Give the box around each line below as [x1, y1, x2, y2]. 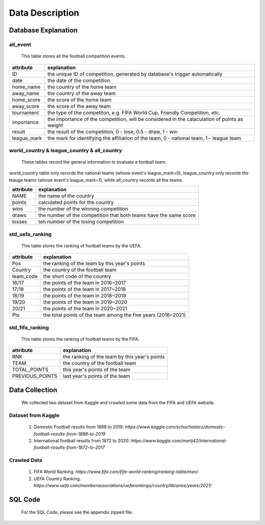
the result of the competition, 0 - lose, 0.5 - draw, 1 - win [47, 128, 178, 135]
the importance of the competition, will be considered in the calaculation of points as [47, 115, 243, 122]
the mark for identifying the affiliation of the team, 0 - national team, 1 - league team [47, 135, 241, 141]
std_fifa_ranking [9, 324, 49, 331]
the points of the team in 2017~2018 [43, 286, 126, 293]
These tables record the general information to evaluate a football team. [21, 159, 167, 165]
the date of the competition [47, 77, 110, 83]
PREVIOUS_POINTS [12, 373, 57, 380]
